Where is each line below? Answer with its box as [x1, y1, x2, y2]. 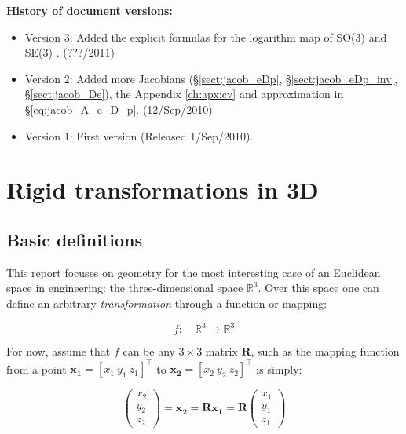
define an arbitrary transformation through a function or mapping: [6, 294, 327, 311]
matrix [205, 343, 238, 359]
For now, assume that [6, 343, 111, 359]
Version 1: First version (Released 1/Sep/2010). [24, 127, 254, 144]
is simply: [256, 360, 302, 377]
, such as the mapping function [251, 343, 400, 359]
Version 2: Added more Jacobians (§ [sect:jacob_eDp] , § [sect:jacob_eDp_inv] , [24, 70, 398, 86]
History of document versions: [6, 2, 173, 18]
